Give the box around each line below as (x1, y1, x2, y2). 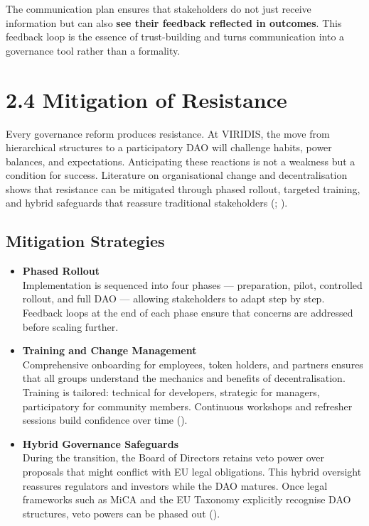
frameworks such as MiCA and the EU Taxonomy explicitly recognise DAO (22, 492, 351, 507)
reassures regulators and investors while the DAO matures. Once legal (22, 478, 328, 493)
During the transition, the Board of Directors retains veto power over (22, 450, 325, 465)
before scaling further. (22, 319, 119, 334)
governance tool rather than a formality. (6, 43, 181, 57)
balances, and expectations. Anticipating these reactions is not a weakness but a (6, 153, 355, 168)
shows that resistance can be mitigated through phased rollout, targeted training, (6, 181, 360, 196)
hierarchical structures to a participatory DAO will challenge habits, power (6, 140, 332, 155)
